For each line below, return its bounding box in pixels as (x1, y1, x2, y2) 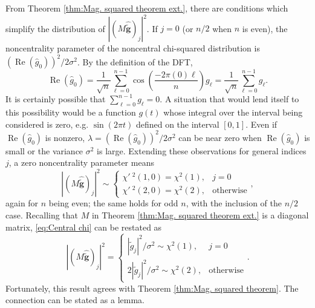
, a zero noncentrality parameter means (8, 156, 154, 169)
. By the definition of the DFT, (77, 55, 193, 68)
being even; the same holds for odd (48, 197, 178, 209)
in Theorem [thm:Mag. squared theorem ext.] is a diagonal (91, 208, 309, 221)
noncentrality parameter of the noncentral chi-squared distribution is (5, 42, 260, 54)
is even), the (242, 22, 288, 34)
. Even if (245, 117, 278, 130)
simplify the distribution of (5, 22, 105, 34)
